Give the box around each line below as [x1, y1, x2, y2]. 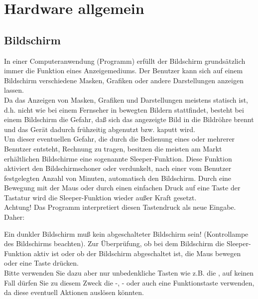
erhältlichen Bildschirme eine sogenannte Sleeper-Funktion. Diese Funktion [4, 153, 232, 163]
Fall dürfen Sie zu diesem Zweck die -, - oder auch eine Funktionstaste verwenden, [4, 277, 255, 288]
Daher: [4, 212, 25, 222]
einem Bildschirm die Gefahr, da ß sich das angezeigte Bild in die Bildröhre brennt [4, 114, 254, 125]
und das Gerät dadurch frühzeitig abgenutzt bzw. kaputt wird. [4, 124, 195, 134]
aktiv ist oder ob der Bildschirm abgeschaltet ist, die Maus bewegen [33, 248, 241, 258]
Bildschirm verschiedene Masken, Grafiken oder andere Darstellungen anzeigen [4, 75, 244, 85]
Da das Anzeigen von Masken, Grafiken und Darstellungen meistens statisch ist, [4, 94, 248, 105]
